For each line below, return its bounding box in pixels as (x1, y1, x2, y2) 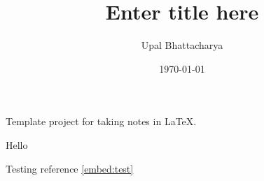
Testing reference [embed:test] (6, 161, 134, 175)
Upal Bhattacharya (141, 38, 223, 52)
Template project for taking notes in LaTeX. (6, 114, 197, 129)
